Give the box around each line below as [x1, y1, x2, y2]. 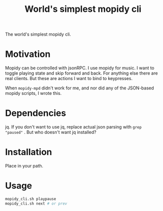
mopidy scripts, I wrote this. [5, 90, 62, 96]
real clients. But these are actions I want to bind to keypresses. [5, 76, 133, 82]
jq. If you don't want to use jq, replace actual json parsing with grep [5, 124, 142, 130]
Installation [5, 147, 52, 158]
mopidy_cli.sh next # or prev [5, 201, 68, 206]
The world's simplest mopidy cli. [5, 31, 71, 38]
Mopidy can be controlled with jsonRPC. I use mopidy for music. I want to [5, 65, 155, 71]
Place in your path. [5, 163, 43, 169]
